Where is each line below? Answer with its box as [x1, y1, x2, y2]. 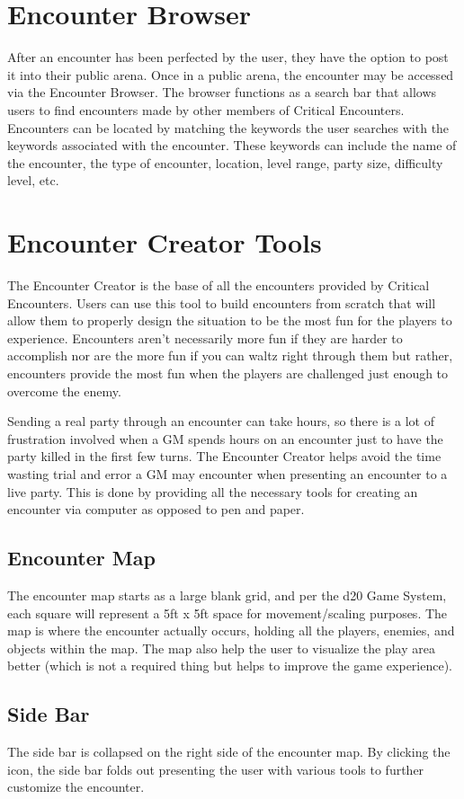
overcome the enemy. [7, 381, 121, 400]
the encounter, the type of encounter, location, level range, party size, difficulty [7, 153, 443, 172]
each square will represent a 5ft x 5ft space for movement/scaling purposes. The [7, 603, 448, 622]
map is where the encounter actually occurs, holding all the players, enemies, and [7, 621, 455, 640]
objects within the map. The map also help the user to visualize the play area [7, 638, 435, 657]
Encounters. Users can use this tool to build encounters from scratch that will [7, 293, 436, 312]
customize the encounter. [7, 777, 145, 796]
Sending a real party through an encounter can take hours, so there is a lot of [7, 412, 434, 431]
